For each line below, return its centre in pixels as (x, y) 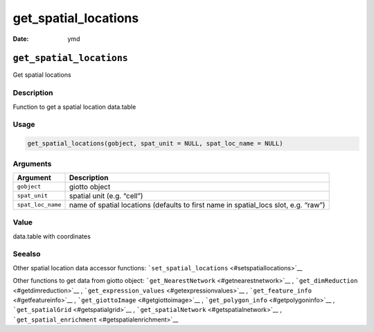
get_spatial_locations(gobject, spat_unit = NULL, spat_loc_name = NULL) (155, 143)
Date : (21, 39)
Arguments (32, 164)
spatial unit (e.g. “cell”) (106, 195)
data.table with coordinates (52, 236)
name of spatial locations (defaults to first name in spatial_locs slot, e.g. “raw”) (197, 204)
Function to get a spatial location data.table (74, 107)
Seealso (27, 254)
